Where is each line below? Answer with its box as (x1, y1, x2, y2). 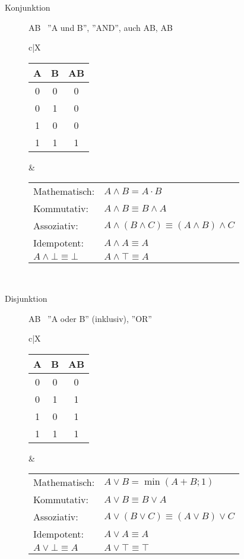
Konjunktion (5, 1, 50, 13)
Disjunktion (5, 292, 47, 304)
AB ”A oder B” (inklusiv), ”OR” (28, 312, 152, 324)
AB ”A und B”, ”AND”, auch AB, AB (28, 21, 173, 33)
